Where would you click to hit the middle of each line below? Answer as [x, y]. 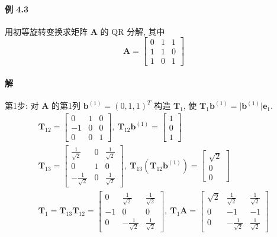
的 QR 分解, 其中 [133, 31]
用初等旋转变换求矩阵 [46, 31]
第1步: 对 [22, 105]
